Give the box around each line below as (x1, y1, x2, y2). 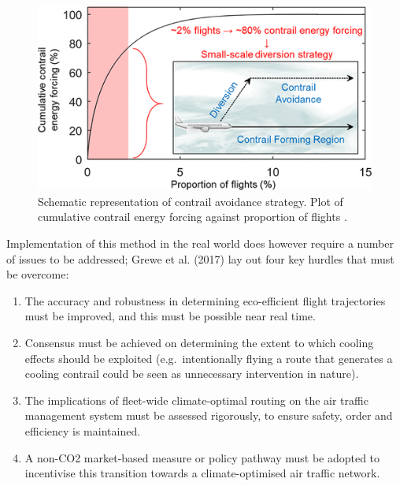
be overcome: (6, 266, 69, 282)
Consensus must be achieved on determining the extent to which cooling (24, 334, 374, 350)
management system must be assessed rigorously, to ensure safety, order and (24, 407, 393, 424)
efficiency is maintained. (24, 422, 141, 439)
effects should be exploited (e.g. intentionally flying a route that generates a (24, 350, 393, 366)
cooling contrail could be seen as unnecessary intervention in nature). (24, 365, 359, 382)
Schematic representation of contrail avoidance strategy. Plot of (38, 193, 343, 209)
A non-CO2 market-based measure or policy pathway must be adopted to (24, 449, 380, 465)
